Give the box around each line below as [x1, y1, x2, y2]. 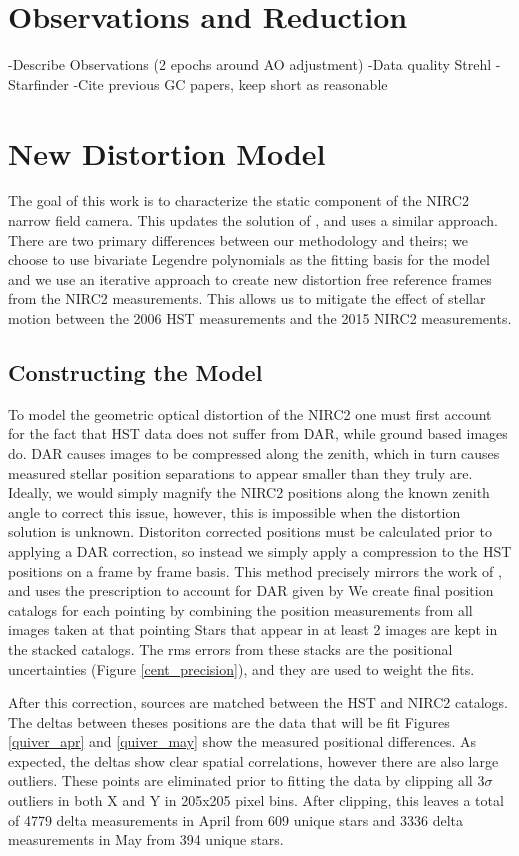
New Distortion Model [8, 132, 326, 173]
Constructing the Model [8, 356, 263, 387]
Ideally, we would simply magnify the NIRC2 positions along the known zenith [8, 482, 490, 503]
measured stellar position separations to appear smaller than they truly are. [8, 462, 473, 483]
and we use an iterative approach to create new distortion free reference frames [8, 268, 492, 289]
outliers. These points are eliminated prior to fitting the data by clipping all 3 [8, 770, 485, 791]
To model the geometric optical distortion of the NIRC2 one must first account [8, 403, 492, 424]
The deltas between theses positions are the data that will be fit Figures [8, 711, 450, 732]
